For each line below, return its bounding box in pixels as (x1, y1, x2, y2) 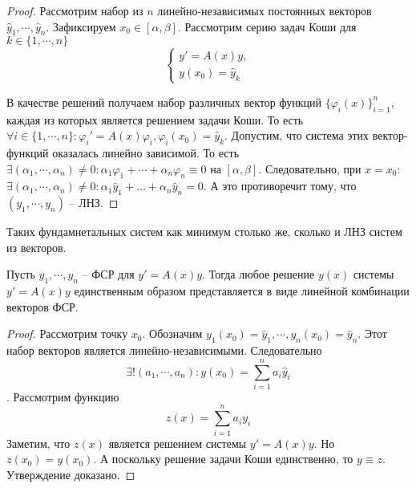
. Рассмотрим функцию (6, 388, 119, 405)
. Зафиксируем (46, 18, 116, 35)
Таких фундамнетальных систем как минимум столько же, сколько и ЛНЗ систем (6, 223, 402, 240)
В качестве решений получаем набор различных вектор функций (6, 93, 321, 110)
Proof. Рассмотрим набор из (6, 2, 143, 18)
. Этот (357, 325, 387, 342)
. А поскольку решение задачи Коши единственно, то (93, 450, 353, 467)
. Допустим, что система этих (224, 127, 370, 144)
